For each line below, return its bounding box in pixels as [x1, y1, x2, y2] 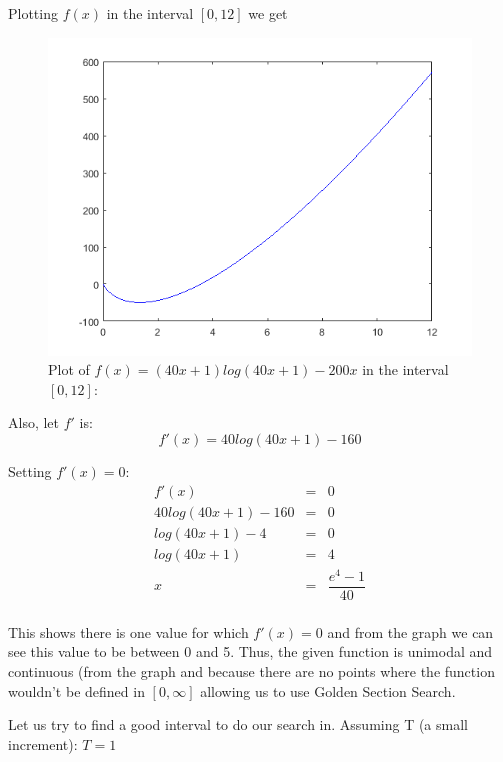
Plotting [8, 3, 58, 23]
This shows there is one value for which [8, 621, 249, 642]
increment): [8, 733, 78, 754]
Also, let [8, 412, 60, 433]
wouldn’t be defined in [8, 680, 145, 701]
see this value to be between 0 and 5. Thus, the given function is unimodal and [8, 641, 493, 662]
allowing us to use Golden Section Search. [200, 680, 456, 701]
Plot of [48, 359, 90, 380]
